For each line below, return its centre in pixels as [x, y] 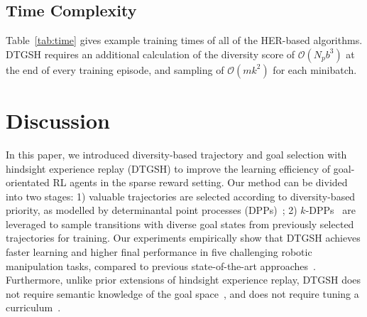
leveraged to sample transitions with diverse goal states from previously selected [180, 224]
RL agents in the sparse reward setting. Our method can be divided [200, 182]
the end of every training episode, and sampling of [115, 69]
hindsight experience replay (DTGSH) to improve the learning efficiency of [168, 168]
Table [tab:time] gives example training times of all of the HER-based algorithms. [184, 40]
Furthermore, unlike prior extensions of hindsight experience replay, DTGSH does [183, 280]
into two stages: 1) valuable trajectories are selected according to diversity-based [181, 196]
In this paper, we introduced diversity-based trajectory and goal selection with [176, 154]
